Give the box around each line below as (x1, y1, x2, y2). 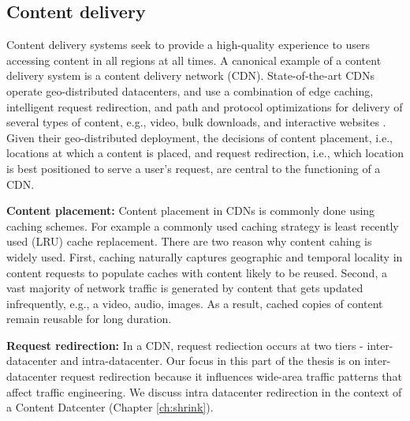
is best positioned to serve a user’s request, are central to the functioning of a (6, 160, 381, 176)
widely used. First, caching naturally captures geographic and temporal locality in (6, 248, 403, 265)
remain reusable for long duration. (6, 310, 172, 327)
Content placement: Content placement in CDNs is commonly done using (6, 202, 375, 219)
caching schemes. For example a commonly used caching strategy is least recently (6, 217, 399, 234)
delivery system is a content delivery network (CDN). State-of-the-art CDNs (6, 67, 375, 84)
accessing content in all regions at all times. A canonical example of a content (6, 51, 382, 68)
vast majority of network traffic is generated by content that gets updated (6, 280, 363, 296)
